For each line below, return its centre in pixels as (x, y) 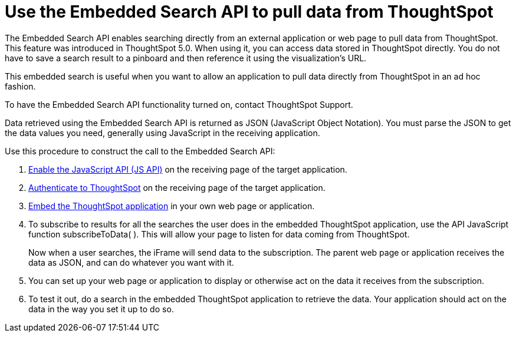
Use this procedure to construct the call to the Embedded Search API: (140, 151)
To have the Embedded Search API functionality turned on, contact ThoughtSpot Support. (179, 104)
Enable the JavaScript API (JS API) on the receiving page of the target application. (188, 169)
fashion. (20, 86)
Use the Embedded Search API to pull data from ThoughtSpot (249, 12)
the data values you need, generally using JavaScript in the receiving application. (162, 133)
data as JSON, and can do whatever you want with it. (131, 262)
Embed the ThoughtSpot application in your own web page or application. (172, 206)
